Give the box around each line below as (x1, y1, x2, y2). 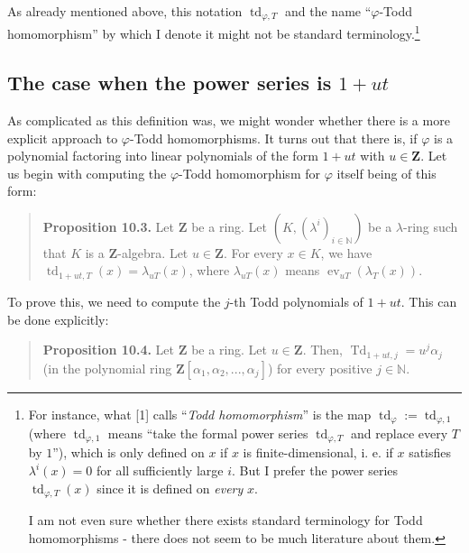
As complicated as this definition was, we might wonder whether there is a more (7, 110, 450, 129)
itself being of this (336, 163, 437, 182)
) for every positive (267, 358, 372, 377)
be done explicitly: (7, 309, 109, 328)
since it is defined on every (97, 478, 244, 497)
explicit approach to (7, 128, 118, 147)
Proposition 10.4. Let (42, 340, 174, 359)
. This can (400, 291, 457, 310)
